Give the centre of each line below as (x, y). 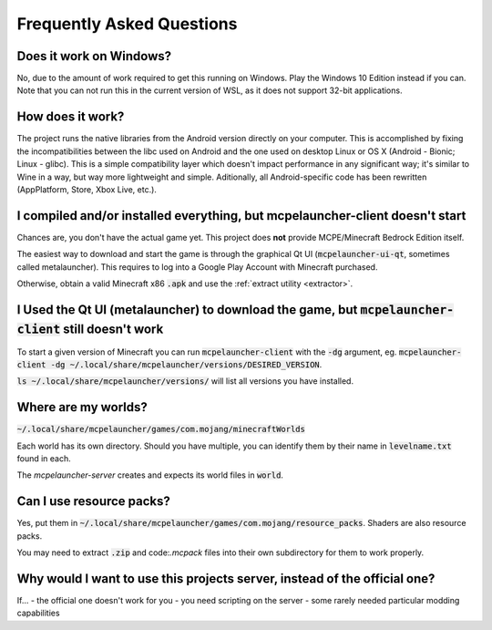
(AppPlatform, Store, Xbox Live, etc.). (87, 189)
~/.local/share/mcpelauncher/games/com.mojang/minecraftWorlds (161, 429)
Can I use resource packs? (93, 501)
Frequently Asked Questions (127, 24)
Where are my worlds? (82, 407)
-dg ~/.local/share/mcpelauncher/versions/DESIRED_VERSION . (186, 364)
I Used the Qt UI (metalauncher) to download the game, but (187, 310)
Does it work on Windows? (94, 56)
